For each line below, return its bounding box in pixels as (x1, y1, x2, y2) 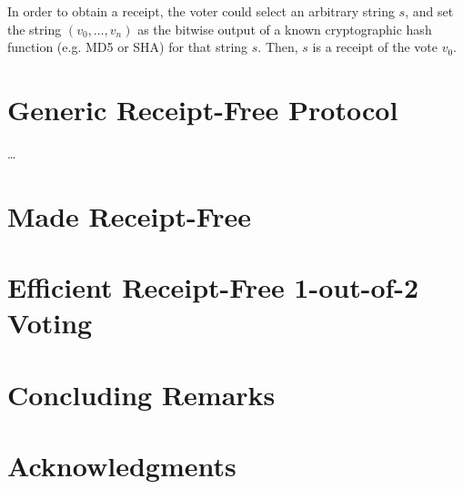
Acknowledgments (7, 447, 237, 484)
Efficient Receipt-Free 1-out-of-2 (7, 269, 419, 306)
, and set (405, 2, 454, 20)
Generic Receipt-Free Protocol (7, 90, 398, 127)
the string (7, 19, 62, 38)
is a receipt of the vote (312, 37, 438, 56)
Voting (7, 304, 93, 341)
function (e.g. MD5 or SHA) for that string (7, 37, 248, 56)
